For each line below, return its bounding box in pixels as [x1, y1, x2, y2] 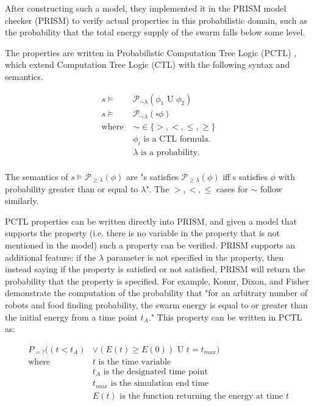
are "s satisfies [126, 170, 179, 183]
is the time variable [98, 357, 171, 366]
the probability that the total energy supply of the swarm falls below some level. [5, 26, 305, 38]
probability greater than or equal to [5, 182, 138, 195]
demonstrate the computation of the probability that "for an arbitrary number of [5, 286, 308, 299]
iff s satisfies [223, 170, 268, 183]
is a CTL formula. [143, 135, 211, 144]
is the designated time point [103, 367, 208, 376]
